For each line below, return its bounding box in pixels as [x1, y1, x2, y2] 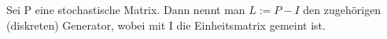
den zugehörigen [303, 2, 381, 17]
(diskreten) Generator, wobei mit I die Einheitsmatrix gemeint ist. [6, 16, 326, 33]
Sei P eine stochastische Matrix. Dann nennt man [6, 2, 245, 17]
